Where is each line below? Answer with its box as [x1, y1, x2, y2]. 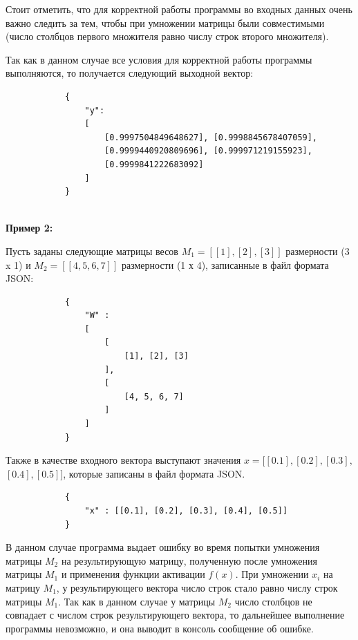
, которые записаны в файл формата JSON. [63, 466, 245, 480]
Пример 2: [6, 220, 53, 235]
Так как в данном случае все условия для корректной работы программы [6, 52, 312, 66]
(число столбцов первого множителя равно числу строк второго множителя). [6, 29, 329, 44]
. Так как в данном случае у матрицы [58, 594, 216, 608]
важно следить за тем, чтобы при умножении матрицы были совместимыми [6, 15, 325, 30]
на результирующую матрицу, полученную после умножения [61, 553, 317, 567]
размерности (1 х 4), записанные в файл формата [121, 257, 329, 272]
